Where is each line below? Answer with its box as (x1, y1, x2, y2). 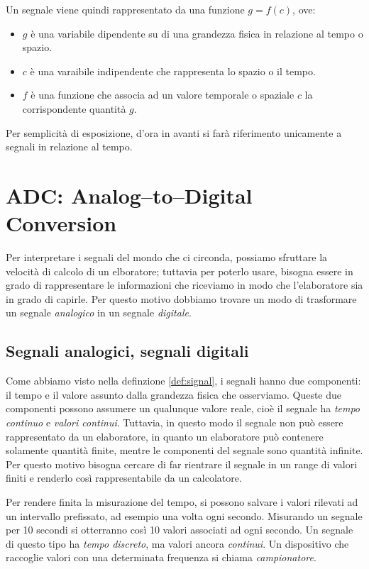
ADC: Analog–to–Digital (6, 180, 253, 209)
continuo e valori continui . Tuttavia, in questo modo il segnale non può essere (6, 415, 343, 430)
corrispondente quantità (22, 101, 126, 116)
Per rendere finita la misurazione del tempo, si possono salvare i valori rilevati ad (6, 494, 358, 509)
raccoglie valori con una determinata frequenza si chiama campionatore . (6, 550, 316, 565)
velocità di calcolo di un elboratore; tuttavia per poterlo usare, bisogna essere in (6, 263, 353, 278)
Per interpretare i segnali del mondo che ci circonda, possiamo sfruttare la (6, 250, 328, 265)
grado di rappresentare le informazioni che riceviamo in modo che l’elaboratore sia (6, 277, 363, 292)
